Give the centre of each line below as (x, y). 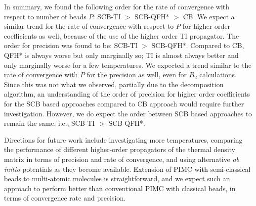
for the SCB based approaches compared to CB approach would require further (124, 103)
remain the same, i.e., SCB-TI (49, 123)
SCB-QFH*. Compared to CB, (198, 45)
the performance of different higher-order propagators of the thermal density (120, 149)
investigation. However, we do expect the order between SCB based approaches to (128, 113)
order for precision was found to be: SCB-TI (71, 45)
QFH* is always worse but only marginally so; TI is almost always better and (121, 55)
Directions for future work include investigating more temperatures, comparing (123, 139)
